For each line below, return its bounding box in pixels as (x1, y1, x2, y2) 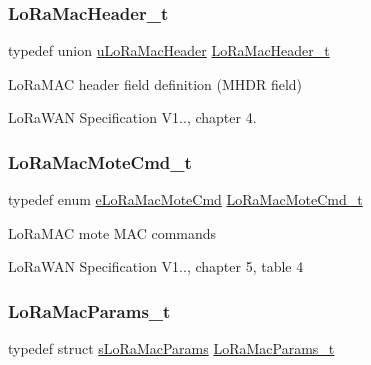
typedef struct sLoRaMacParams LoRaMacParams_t (8, 338, 335, 359)
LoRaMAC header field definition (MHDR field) (8, 73, 303, 94)
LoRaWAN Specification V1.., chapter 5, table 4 (8, 256, 304, 277)
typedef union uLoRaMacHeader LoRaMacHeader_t (8, 40, 330, 61)
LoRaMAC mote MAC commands (8, 222, 217, 243)
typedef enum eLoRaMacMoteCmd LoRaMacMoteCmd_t (8, 189, 363, 210)
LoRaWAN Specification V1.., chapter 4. (8, 107, 257, 128)
